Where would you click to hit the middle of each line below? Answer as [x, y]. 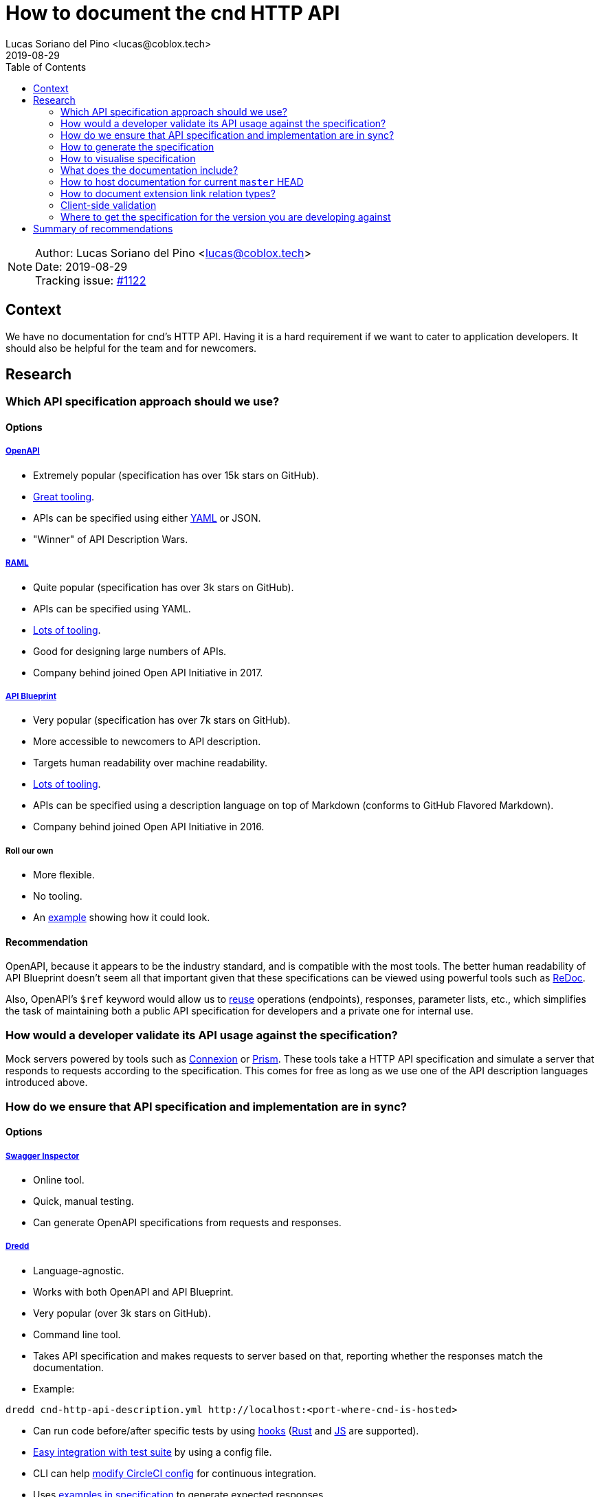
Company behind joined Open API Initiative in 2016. [149, 827]
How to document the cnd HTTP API [173, 13]
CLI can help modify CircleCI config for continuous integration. [175, 1473]
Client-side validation [109, 205]
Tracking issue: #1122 [91, 280]
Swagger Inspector [43, 1156]
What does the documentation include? [149, 170]
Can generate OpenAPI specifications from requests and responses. [187, 1222]
